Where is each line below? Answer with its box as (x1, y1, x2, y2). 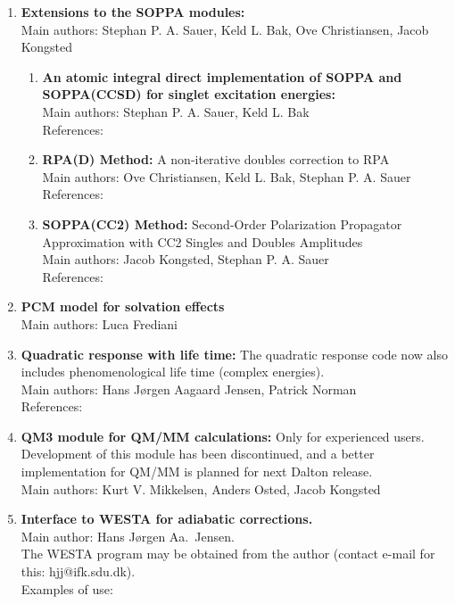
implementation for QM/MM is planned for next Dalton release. (21, 462, 373, 481)
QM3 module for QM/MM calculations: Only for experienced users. (21, 426, 425, 445)
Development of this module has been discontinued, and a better (21, 444, 375, 463)
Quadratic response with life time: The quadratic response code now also (21, 344, 448, 363)
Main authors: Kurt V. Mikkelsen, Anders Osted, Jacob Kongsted (21, 479, 381, 498)
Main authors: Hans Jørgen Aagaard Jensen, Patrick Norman (21, 379, 357, 398)
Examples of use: (21, 579, 113, 598)
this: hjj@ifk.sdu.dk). (21, 562, 136, 581)
